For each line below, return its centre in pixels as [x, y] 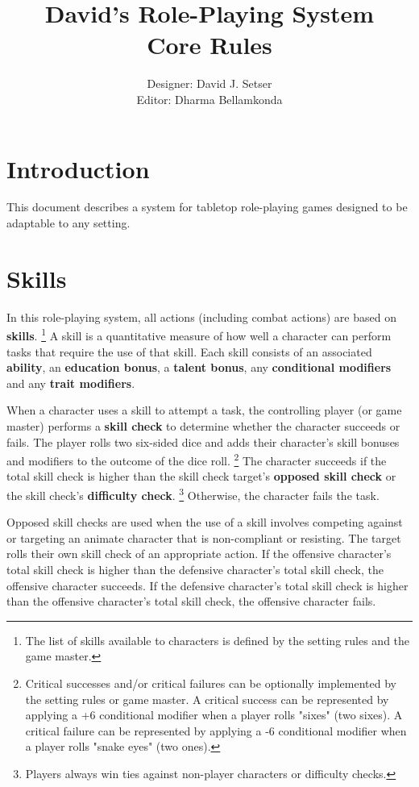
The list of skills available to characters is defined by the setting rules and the [218, 640]
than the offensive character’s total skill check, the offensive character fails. [191, 601]
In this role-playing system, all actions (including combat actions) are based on [201, 316]
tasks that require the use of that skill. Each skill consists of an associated [189, 351]
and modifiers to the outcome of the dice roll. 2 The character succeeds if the [197, 459]
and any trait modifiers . [71, 383]
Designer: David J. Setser [209, 83]
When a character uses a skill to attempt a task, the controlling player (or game [204, 410]
